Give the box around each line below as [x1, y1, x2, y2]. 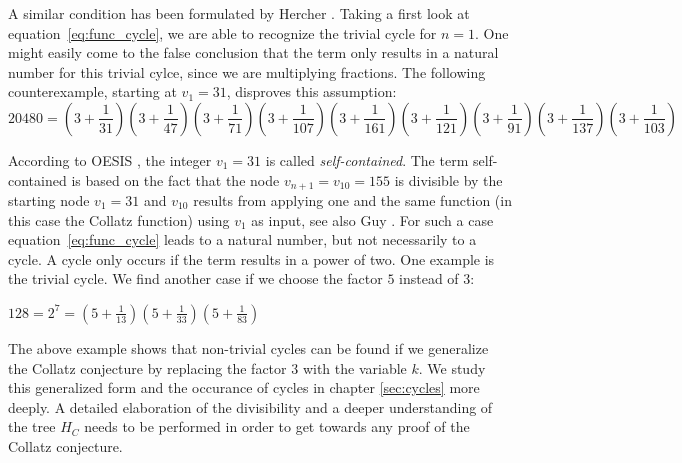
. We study [418, 357, 486, 378]
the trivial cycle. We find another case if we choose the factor [8, 268, 383, 289]
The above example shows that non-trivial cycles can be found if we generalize [8, 337, 489, 358]
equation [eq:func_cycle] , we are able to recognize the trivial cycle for [8, 22, 437, 43]
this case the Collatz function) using [8, 209, 230, 230]
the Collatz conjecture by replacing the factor [8, 357, 287, 378]
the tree [8, 416, 56, 437]
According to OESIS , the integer [8, 149, 212, 170]
